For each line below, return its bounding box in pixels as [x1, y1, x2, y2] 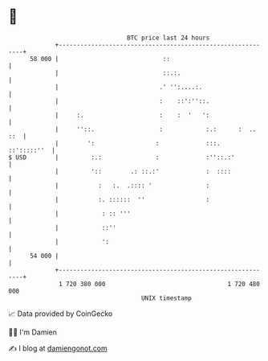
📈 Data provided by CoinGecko [8, 309, 113, 318]
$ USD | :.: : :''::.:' [8, 153, 235, 162]
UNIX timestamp [140, 293, 193, 302]
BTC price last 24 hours [127, 34, 210, 42]
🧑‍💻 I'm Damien [8, 327, 58, 337]
